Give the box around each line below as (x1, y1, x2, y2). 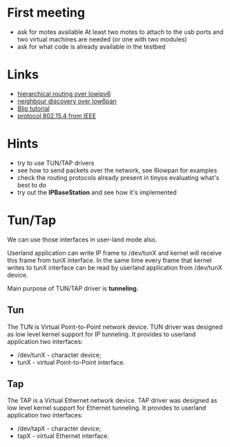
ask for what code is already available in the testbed (17, 42, 166, 51)
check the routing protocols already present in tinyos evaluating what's (17, 173, 220, 181)
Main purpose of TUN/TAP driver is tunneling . (7, 284, 139, 292)
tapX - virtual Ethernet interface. (17, 432, 109, 440)
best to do (17, 181, 47, 189)
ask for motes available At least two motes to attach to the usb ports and (17, 28, 224, 36)
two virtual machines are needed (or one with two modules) (17, 35, 188, 43)
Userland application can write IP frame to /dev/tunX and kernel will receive (7, 248, 222, 257)
